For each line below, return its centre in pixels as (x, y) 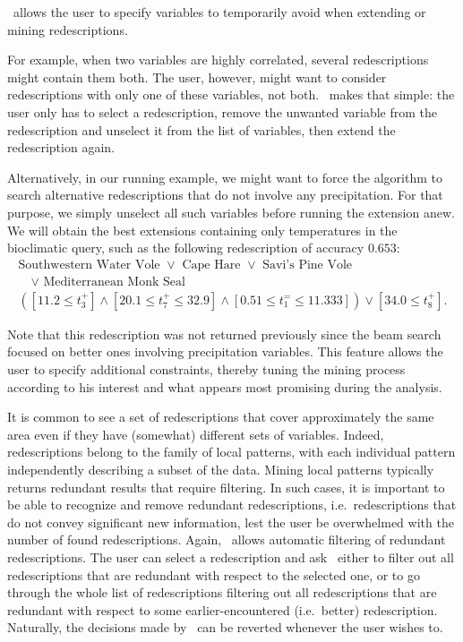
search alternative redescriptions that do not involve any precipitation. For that (225, 195)
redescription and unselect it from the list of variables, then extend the (201, 129)
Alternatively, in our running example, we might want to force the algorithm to (225, 177)
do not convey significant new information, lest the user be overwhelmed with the (231, 522)
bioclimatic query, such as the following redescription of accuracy (186, 248)
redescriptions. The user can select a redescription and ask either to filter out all (231, 556)
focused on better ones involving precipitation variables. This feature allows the (225, 351)
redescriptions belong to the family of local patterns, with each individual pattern (231, 452)
